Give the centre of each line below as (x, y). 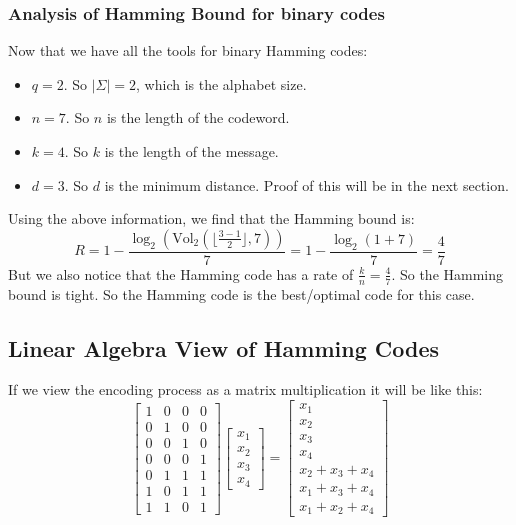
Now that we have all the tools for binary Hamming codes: (188, 50)
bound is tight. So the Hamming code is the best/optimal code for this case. (241, 293)
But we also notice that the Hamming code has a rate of (181, 273)
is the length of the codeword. (198, 117)
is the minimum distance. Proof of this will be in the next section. (306, 184)
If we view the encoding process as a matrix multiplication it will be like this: (245, 389)
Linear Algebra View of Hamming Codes (224, 347)
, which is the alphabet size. (221, 83)
